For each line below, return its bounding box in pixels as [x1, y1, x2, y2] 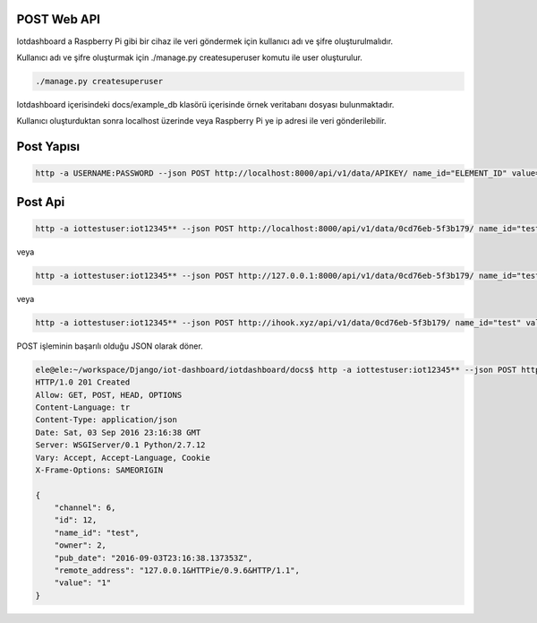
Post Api [16, 194, 65, 210]
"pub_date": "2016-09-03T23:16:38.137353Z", [54, 552, 253, 563]
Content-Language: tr [35, 402, 131, 412]
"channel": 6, [54, 503, 116, 513]
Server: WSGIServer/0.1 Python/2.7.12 [35, 440, 206, 450]
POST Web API [16, 12, 101, 27]
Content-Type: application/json [35, 415, 178, 425]
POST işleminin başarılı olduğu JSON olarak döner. [16, 341, 203, 351]
